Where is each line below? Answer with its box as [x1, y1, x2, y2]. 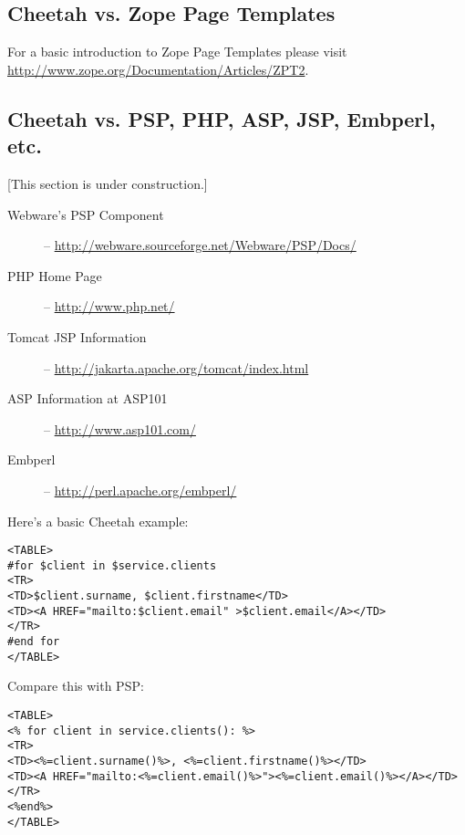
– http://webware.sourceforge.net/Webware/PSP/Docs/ [44, 235, 356, 255]
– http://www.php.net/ [44, 297, 175, 316]
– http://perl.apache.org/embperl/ [44, 480, 237, 499]
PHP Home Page [7, 266, 102, 285]
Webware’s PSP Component [7, 204, 164, 224]
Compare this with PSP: [7, 676, 144, 695]
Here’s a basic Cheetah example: [7, 511, 189, 530]
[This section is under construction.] [7, 173, 208, 193]
